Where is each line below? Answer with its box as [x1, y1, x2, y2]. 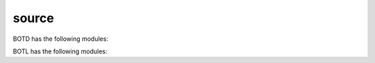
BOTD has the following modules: [12, 35, 109, 43]
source [12, 10, 55, 26]
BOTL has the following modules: [12, 47, 108, 55]
